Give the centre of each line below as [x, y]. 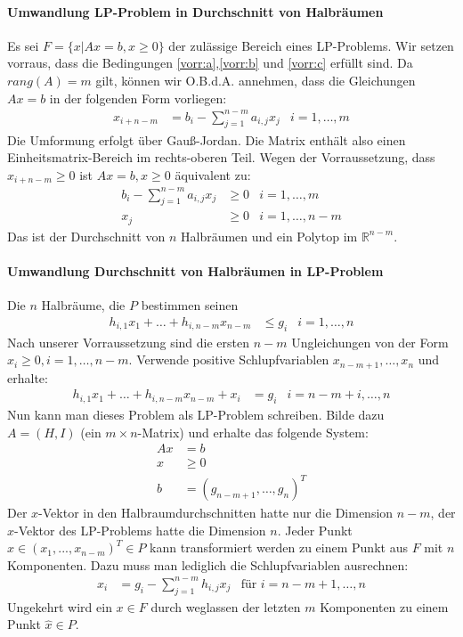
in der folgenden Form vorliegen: [138, 98]
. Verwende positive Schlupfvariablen [229, 359]
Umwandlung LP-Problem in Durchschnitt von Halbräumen [195, 11]
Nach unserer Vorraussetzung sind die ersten [129, 342]
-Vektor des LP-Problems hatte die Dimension [140, 530]
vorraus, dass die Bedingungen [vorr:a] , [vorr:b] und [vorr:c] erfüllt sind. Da [210, 63]
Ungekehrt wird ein [60, 606]
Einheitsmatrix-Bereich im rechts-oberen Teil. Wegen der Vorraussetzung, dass [221, 157]
